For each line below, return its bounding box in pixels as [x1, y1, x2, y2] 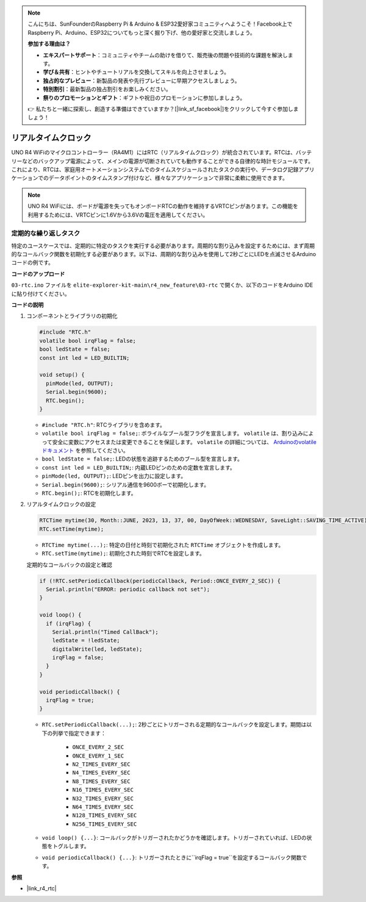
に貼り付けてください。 [11, 290, 70, 297]
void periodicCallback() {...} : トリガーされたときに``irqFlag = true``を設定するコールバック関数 [41, 854, 302, 861]
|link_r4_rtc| [26, 885, 57, 892]
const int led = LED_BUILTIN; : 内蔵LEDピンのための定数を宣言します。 [41, 464, 236, 471]
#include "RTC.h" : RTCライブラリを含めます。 [41, 421, 166, 428]
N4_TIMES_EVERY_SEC [72, 769, 131, 776]
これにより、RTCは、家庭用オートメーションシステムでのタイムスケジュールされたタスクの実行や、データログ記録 [11, 165, 299, 173]
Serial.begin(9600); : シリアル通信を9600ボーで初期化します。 [41, 481, 210, 488]
